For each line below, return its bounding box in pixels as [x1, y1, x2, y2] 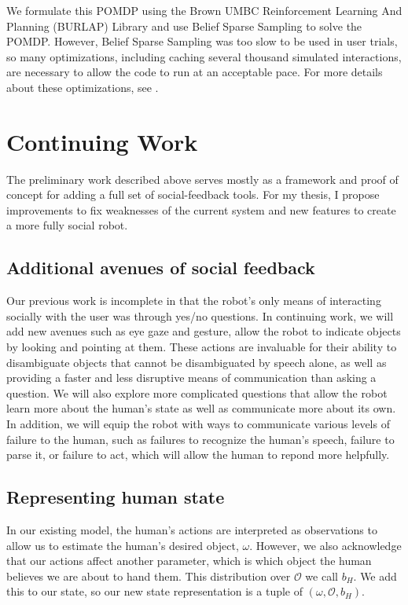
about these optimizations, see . [6, 79, 159, 95]
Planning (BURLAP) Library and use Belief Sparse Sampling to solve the [6, 17, 362, 34]
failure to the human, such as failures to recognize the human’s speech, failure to [6, 431, 395, 447]
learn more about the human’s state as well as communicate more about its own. [6, 400, 396, 416]
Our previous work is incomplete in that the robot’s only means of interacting [6, 292, 381, 309]
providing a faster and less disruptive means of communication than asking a [6, 369, 377, 386]
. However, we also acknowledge [249, 537, 402, 553]
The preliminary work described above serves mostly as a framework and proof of [6, 170, 399, 187]
